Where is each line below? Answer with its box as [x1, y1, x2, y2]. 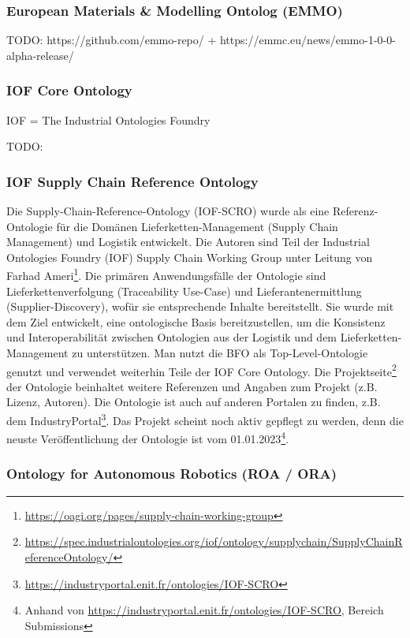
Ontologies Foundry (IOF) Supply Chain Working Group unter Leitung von [6, 248, 373, 265]
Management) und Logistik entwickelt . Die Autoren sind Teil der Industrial [6, 233, 370, 250]
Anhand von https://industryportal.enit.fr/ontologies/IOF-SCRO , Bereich [24, 602, 384, 618]
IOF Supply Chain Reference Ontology [6, 171, 259, 191]
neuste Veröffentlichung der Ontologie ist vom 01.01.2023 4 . [6, 428, 289, 446]
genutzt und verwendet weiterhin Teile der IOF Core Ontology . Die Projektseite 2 [6, 360, 397, 379]
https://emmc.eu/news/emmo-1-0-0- [219, 32, 396, 48]
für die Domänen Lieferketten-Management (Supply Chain [56, 218, 338, 234]
